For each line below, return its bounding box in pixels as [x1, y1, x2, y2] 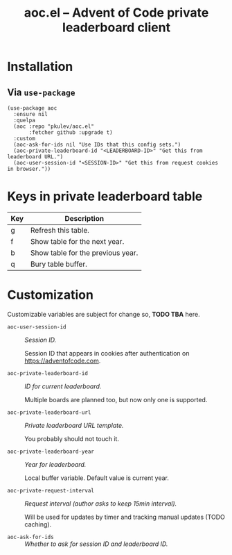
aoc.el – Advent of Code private [24, 5, 209, 21]
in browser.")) [7, 165, 51, 172]
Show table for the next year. [30, 236, 125, 246]
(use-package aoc [7, 105, 57, 112]
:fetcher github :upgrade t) [28, 129, 113, 136]
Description [64, 213, 105, 223]
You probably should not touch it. [24, 434, 120, 442]
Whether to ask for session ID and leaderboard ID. [24, 540, 168, 548]
